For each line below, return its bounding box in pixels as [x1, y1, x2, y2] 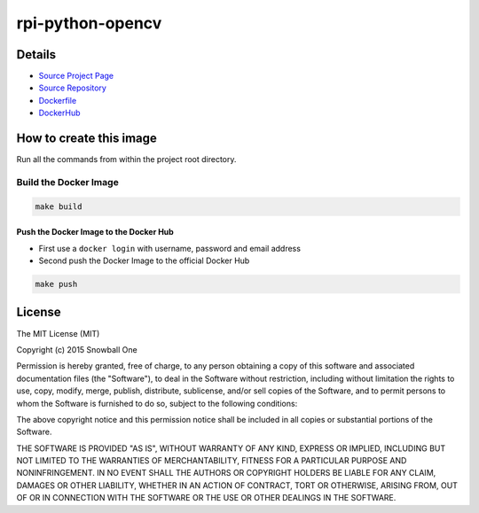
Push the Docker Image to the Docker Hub [16, 227, 175, 237]
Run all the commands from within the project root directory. [16, 154, 237, 165]
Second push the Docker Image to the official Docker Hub [38, 255, 250, 266]
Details [16, 47, 57, 62]
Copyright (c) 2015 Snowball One [16, 344, 137, 354]
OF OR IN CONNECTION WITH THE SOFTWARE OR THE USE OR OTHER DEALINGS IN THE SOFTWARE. [16, 493, 397, 503]
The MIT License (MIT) [16, 328, 100, 338]
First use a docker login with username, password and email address [38, 243, 302, 253]
